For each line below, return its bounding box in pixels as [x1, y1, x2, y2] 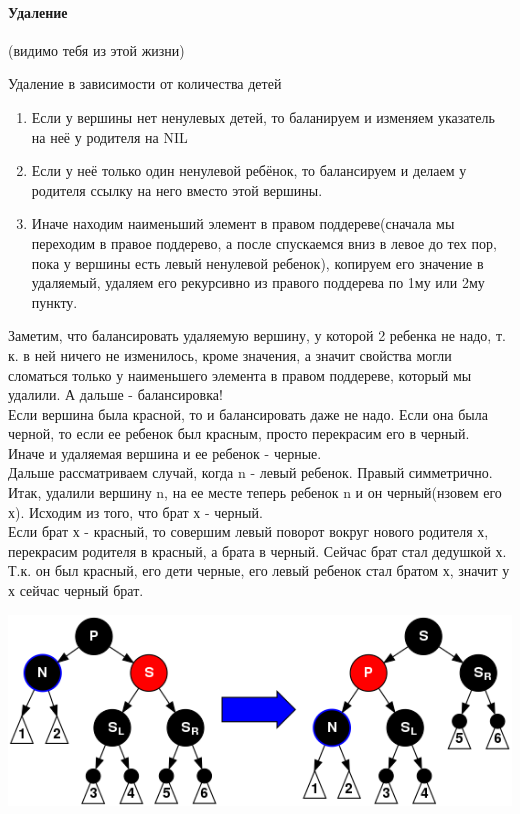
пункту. [31, 291, 78, 312]
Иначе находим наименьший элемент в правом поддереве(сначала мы [31, 213, 455, 234]
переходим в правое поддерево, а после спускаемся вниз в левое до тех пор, [31, 232, 497, 253]
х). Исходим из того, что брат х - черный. [8, 501, 263, 522]
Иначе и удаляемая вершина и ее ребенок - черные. [8, 442, 322, 463]
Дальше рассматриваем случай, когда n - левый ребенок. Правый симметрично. [8, 462, 493, 483]
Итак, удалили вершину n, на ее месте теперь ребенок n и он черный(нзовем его [8, 482, 502, 503]
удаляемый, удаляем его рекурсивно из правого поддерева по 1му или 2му [31, 272, 485, 293]
